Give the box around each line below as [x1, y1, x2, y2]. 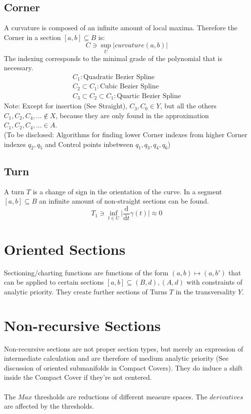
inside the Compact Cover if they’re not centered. [4, 372, 152, 382]
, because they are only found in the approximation [56, 110, 209, 120]
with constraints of [186, 277, 243, 287]
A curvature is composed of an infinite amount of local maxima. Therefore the [4, 22, 238, 33]
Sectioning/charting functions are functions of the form [4, 267, 169, 277]
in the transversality [175, 286, 236, 296]
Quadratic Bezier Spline [83, 73, 155, 81]
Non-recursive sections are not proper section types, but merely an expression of [4, 343, 243, 353]
